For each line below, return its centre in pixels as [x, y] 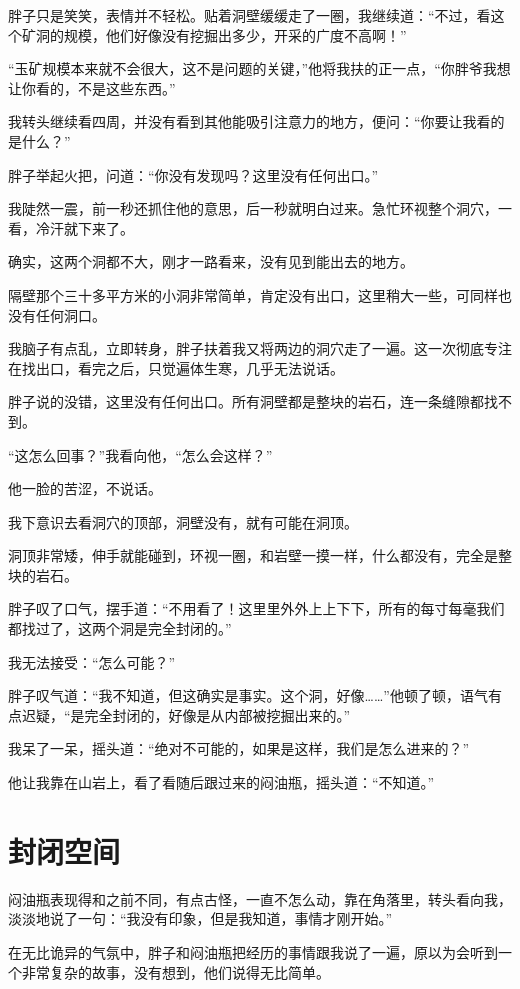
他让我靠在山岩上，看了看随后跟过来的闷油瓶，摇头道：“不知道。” [221, 782]
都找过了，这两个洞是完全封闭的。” [120, 628]
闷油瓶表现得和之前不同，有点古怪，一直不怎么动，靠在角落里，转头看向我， [260, 898]
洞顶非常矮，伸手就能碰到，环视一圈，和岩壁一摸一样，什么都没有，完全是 [253, 555]
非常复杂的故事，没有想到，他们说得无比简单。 [175, 971]
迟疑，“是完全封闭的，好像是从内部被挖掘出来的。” [186, 714]
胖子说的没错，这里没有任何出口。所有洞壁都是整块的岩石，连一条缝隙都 [246, 401]
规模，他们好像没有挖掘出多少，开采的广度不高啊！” [235, 34]
